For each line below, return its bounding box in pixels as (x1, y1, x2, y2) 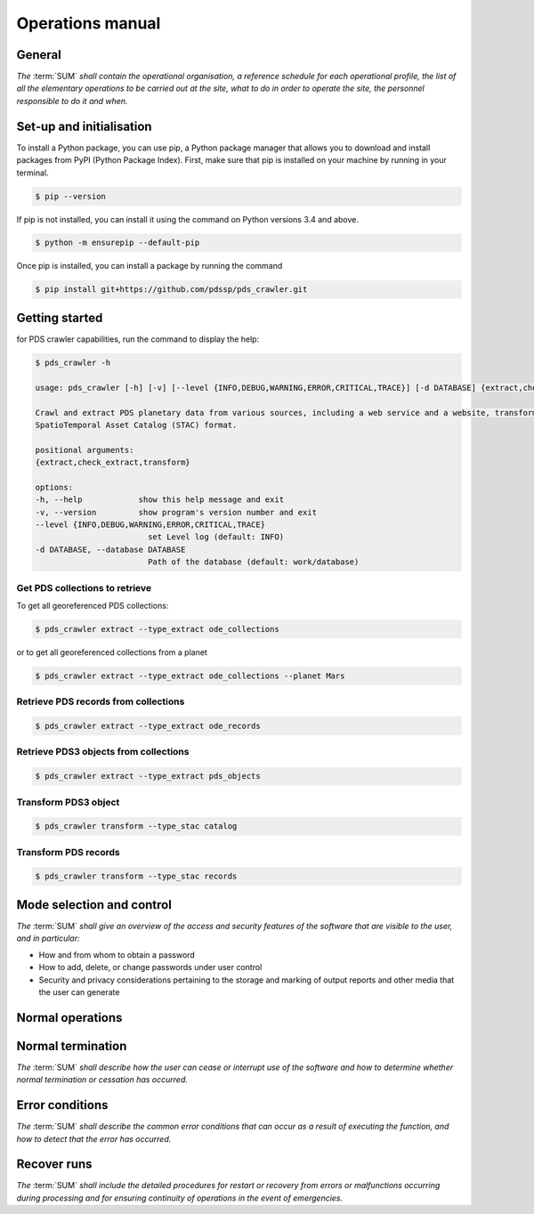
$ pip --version (35, 191, 107, 201)
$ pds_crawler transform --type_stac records (35, 871, 238, 881)
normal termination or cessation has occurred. (16, 1074, 189, 1085)
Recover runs (16, 1157, 93, 1172)
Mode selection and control (16, 897, 173, 912)
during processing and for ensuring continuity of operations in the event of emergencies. (16, 1193, 344, 1203)
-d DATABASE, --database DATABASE (35, 544, 186, 554)
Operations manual (16, 13, 161, 33)
